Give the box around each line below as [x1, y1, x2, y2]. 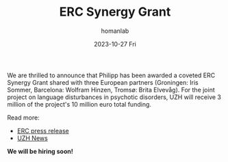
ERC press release [16, 126, 70, 135]
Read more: [7, 113, 40, 122]
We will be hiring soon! [7, 147, 73, 155]
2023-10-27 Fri [93, 40, 137, 48]
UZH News [16, 134, 48, 142]
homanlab [101, 27, 129, 35]
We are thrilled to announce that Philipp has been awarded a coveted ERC [7, 71, 216, 79]
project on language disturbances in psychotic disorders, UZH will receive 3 [7, 93, 221, 101]
